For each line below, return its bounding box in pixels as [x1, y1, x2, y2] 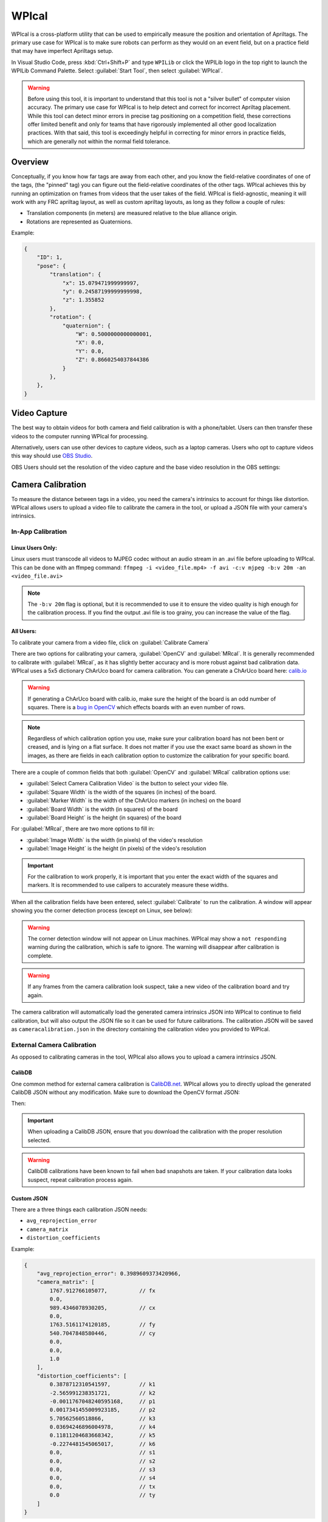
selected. [27, 1136, 51, 1144]
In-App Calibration [11, 527, 67, 536]
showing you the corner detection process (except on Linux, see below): [11, 907, 193, 914]
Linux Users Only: [11, 544, 58, 552]
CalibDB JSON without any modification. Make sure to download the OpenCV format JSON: [11, 1089, 240, 1096]
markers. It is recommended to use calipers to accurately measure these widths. [27, 882, 229, 889]
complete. [27, 952, 53, 959]
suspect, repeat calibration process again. [27, 1176, 133, 1184]
